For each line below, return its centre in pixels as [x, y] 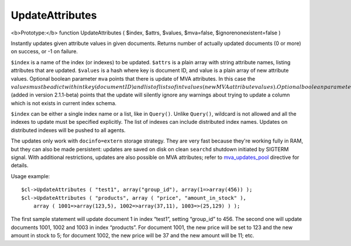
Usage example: [30, 176]
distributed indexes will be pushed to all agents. [68, 130]
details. [20, 165]
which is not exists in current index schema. [64, 103]
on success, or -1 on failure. [44, 51]
